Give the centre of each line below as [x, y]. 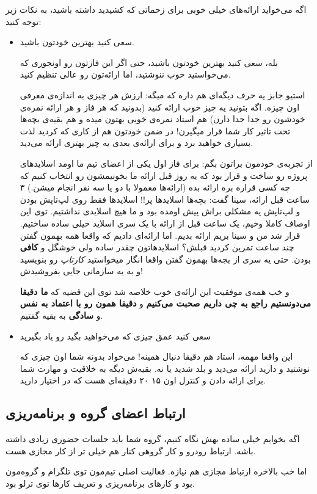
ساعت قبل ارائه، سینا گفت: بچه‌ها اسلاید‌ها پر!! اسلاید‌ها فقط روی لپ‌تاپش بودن [165, 199]
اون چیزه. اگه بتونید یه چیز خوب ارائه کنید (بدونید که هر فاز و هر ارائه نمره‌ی [160, 107]
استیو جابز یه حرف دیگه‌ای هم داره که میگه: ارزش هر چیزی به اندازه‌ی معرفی [162, 94]
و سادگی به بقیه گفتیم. [61, 315]
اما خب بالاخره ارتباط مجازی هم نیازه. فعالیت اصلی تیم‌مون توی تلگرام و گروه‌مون [156, 471]
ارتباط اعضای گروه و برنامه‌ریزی [96, 413]
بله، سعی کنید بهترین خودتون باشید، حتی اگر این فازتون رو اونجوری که [149, 62]
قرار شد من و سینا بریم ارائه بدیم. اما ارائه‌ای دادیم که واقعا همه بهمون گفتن [160, 235]
